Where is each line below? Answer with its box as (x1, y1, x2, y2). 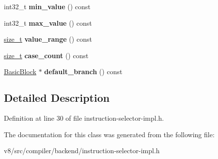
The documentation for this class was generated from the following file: (4, 129, 215, 139)
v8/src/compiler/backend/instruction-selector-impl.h (4, 145, 160, 156)
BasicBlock (4, 66, 36, 77)
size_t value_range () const (4, 34, 92, 44)
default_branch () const (44, 66, 123, 77)
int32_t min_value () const (4, 1, 91, 11)
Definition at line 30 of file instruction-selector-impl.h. (4, 113, 164, 123)
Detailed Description (4, 90, 110, 105)
